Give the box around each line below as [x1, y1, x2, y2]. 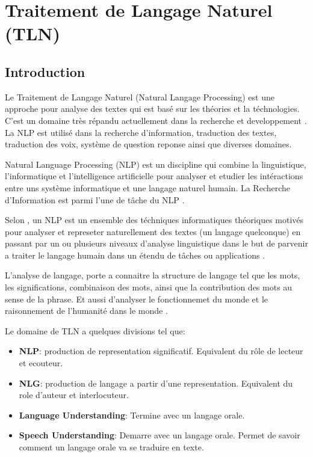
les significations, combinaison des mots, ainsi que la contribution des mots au [5, 281, 293, 293]
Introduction [5, 62, 85, 81]
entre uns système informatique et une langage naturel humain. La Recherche [5, 181, 291, 194]
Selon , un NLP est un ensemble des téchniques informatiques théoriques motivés [5, 213, 304, 226]
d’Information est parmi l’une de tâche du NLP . [5, 193, 185, 206]
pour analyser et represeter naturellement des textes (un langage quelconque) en [5, 225, 301, 238]
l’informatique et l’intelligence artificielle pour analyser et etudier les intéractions [5, 170, 303, 182]
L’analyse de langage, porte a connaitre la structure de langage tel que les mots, [5, 269, 300, 281]
